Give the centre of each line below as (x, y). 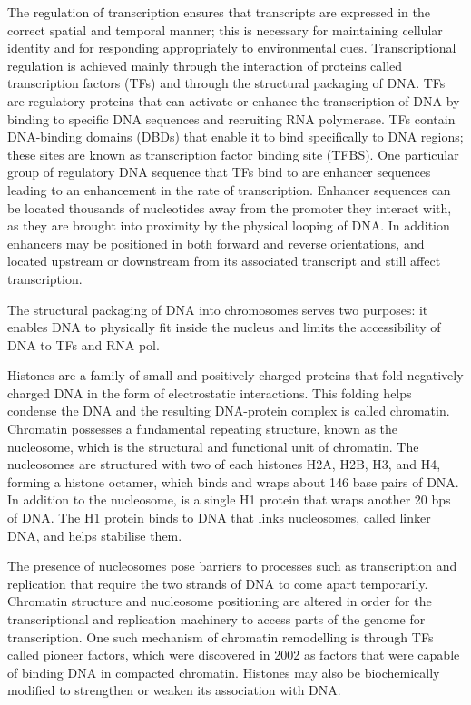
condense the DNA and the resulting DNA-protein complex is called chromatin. (229, 411)
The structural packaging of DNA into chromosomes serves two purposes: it (218, 309)
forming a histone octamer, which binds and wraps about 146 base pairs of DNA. (233, 481)
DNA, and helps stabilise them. (95, 535)
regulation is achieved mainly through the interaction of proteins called (205, 65)
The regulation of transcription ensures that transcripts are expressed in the (219, 12)
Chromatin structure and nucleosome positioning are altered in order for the (220, 601)
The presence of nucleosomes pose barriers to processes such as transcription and (232, 566)
